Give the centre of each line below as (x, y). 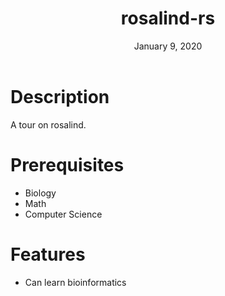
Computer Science (63, 214)
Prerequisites (67, 164)
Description (60, 96)
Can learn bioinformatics (75, 282)
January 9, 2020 (168, 46)
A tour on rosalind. (48, 124)
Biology (40, 193)
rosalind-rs (168, 18)
